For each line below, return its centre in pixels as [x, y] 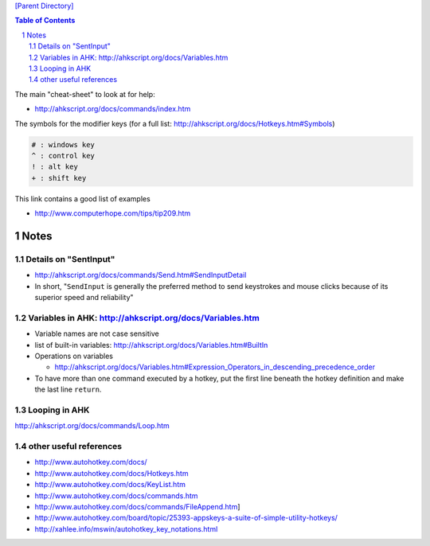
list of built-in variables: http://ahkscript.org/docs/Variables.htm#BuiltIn [151, 345]
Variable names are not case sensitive [97, 333]
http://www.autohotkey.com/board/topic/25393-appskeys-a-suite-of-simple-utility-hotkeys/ [186, 518]
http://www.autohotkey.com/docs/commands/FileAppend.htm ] [137, 506]
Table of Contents [45, 21]
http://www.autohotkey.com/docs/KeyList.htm [110, 485]
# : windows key [63, 144]
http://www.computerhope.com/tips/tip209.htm [113, 213]
